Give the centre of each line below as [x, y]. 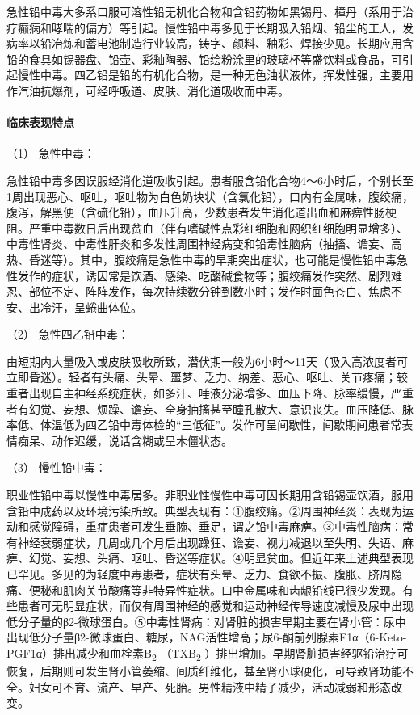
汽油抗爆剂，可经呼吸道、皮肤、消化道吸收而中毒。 [153, 90]
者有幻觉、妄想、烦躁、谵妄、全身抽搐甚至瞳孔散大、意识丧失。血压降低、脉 [210, 408]
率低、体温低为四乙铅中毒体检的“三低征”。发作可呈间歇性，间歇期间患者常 [204, 425]
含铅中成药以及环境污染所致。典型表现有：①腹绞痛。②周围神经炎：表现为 [204, 510]
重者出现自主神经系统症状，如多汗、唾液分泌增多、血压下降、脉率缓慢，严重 [210, 393]
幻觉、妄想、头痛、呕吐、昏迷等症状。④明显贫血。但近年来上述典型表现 [221, 558]
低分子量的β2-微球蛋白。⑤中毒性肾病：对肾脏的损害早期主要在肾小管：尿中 [206, 621]
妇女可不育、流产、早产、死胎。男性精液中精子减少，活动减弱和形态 [210, 686]
